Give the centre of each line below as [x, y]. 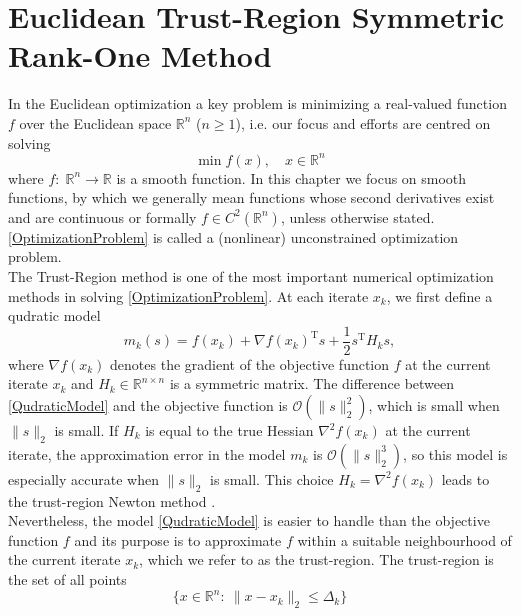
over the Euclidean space [95, 122]
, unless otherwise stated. [357, 216]
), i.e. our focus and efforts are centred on [363, 122]
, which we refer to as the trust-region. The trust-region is [316, 559]
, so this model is [455, 453]
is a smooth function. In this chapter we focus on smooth [291, 177]
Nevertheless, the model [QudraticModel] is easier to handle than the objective [249, 520]
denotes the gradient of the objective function [250, 363]
